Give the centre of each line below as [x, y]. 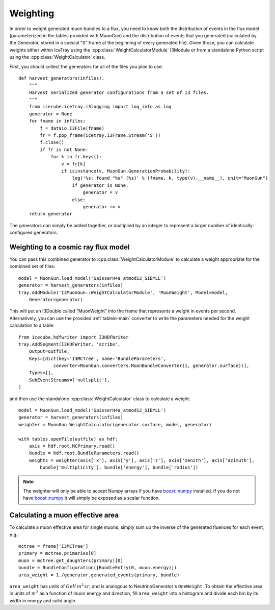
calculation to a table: [32, 325]
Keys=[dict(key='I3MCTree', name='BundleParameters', [98, 358]
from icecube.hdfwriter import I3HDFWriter [74, 337]
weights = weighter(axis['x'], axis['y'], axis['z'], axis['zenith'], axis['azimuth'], [142, 460]
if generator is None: [100, 185]
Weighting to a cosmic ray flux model [70, 247]
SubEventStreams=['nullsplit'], [69, 380]
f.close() [52, 142]
